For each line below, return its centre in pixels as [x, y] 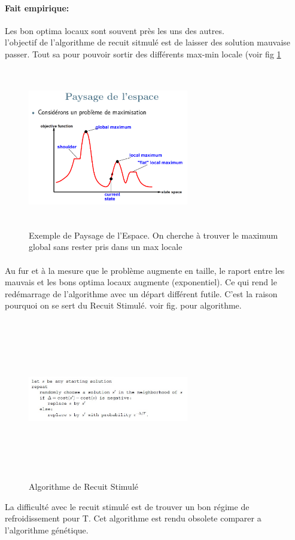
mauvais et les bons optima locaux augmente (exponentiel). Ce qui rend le [141, 282]
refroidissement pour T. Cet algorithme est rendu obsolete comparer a [133, 518]
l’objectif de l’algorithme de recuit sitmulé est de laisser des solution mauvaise [148, 42]
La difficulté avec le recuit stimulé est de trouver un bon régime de [127, 506]
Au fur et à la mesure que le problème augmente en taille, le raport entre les [145, 270]
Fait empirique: [37, 7]
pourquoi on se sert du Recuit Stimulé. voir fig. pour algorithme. [123, 305]
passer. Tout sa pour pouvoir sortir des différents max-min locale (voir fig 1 [143, 54]
